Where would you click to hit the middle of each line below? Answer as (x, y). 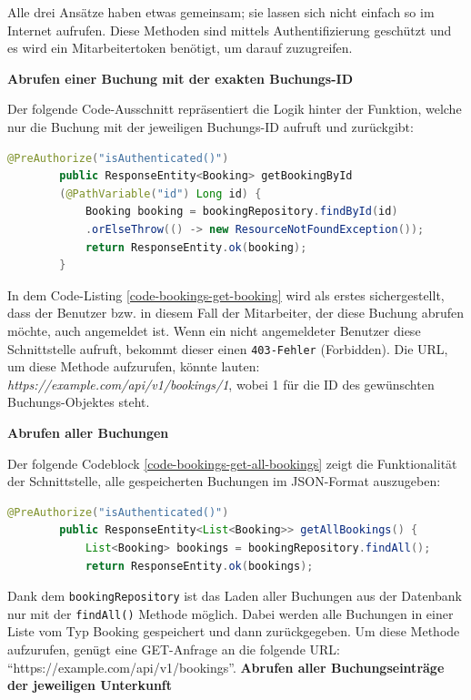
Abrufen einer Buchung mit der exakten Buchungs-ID (180, 78)
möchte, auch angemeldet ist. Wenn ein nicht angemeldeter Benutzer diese (214, 330)
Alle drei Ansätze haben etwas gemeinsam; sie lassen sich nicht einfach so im (221, 12)
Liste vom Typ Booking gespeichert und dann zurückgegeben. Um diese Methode (234, 631)
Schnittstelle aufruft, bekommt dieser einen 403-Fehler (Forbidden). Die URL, (228, 348)
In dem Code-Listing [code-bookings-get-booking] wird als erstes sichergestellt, (226, 294)
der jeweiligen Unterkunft (90, 685)
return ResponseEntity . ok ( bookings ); (199, 566)
